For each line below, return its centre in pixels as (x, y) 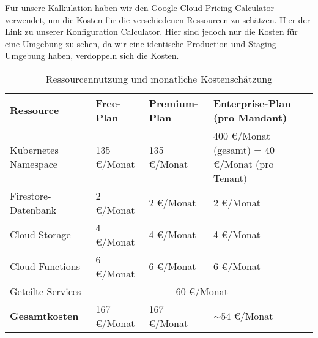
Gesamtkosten (44, 316)
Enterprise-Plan (252, 103)
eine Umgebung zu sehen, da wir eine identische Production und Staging (141, 43)
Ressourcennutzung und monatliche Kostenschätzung (159, 78)
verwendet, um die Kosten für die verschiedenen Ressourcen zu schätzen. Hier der (158, 19)
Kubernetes (34, 149)
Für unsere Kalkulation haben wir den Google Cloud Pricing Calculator (139, 7)
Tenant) (230, 178)
